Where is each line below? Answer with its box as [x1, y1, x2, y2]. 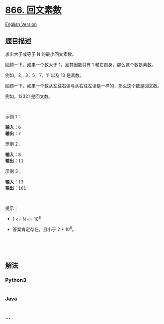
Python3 [5, 277, 26, 284]
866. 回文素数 [5, 4, 62, 16]
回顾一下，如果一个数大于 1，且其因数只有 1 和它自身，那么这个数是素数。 [5, 62, 157, 68]
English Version [5, 21, 37, 27]
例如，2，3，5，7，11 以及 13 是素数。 [5, 72, 84, 78]
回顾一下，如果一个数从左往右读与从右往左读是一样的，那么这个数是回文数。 [5, 82, 162, 88]
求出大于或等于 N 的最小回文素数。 [5, 51, 77, 57]
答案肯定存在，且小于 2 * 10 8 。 [12, 226, 77, 233]
